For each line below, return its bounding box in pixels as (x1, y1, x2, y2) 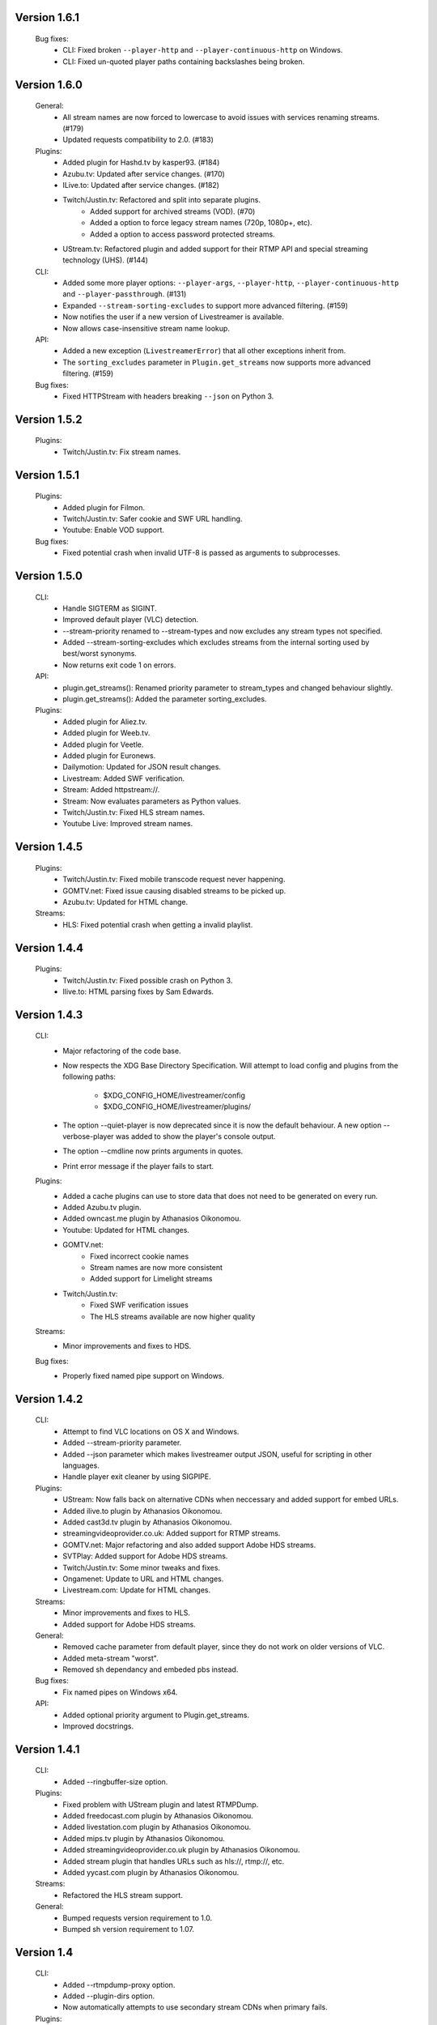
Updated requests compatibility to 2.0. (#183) (62, 134, 214, 145)
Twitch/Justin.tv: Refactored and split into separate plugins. (62, 195, 261, 205)
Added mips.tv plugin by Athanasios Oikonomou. (62, 1833, 226, 1843)
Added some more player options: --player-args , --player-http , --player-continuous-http (62, 278, 400, 288)
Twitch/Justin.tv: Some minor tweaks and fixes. (62, 1562, 221, 1572)
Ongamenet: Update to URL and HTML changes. (62, 1574, 224, 1584)
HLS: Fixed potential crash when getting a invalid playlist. (62, 919, 253, 929)
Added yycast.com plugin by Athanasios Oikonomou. (62, 1867, 240, 1877)
